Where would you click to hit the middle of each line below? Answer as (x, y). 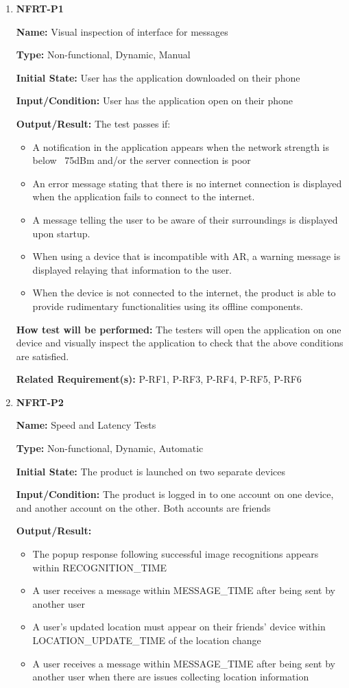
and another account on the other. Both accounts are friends (143, 507)
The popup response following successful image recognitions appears (176, 554)
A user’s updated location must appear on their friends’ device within (179, 627)
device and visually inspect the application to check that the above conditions (180, 343)
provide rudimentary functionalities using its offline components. (168, 306)
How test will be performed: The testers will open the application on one (179, 329)
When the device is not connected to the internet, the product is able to (184, 293)
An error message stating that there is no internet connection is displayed (187, 183)
